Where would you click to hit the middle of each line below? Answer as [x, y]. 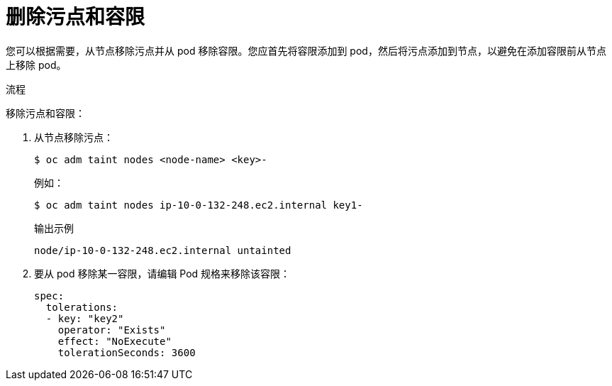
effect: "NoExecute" [115, 341]
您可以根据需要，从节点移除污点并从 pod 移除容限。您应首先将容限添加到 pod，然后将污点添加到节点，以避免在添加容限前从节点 [306, 50]
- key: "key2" [85, 318]
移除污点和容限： [45, 113]
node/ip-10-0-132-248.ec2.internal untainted [163, 250]
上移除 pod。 [36, 65]
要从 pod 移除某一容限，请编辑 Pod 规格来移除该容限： [162, 273]
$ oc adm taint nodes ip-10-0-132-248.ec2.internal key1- [199, 205]
